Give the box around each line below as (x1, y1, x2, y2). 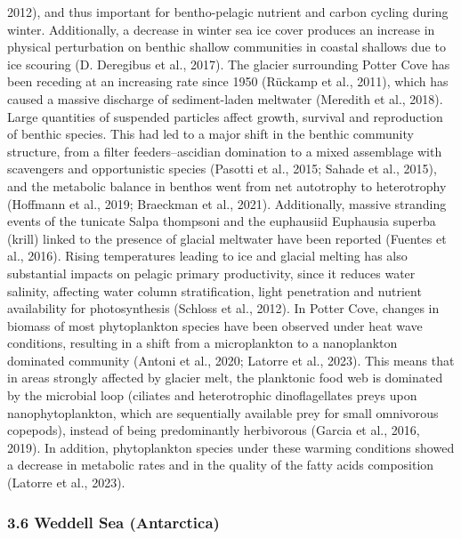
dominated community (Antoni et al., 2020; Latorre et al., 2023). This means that (7, 350, 455, 369)
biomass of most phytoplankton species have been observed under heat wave (7, 316, 423, 334)
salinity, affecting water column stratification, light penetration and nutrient (7, 281, 422, 300)
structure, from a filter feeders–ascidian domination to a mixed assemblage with (7, 141, 442, 160)
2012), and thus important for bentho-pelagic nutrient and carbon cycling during (7, 3, 449, 20)
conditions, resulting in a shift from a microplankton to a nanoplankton (7, 334, 398, 352)
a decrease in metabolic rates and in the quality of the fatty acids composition (7, 455, 434, 474)
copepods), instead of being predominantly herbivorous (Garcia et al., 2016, (7, 421, 420, 439)
